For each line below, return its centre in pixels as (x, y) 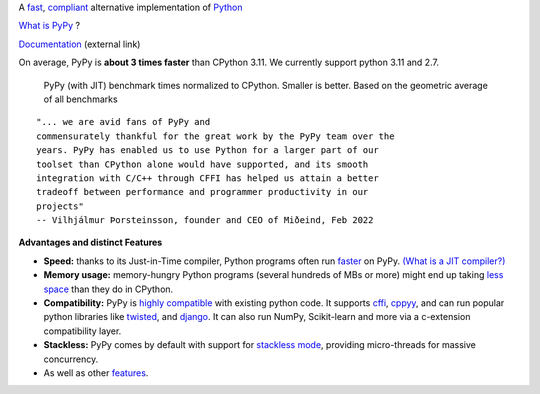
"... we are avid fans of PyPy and (123, 122)
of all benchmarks (81, 99)
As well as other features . (96, 372)
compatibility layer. (82, 331)
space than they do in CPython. (108, 289)
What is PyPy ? (49, 26)
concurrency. (71, 359)
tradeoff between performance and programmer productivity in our (202, 192)
